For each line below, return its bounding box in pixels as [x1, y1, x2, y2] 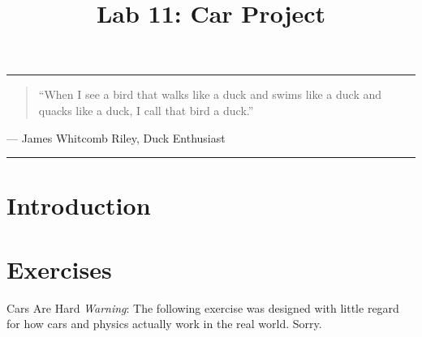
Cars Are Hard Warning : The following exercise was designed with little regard [6, 299, 399, 316]
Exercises [6, 252, 112, 285]
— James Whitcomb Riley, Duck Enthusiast [6, 129, 226, 146]
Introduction [6, 189, 151, 222]
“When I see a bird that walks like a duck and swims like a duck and [38, 86, 382, 103]
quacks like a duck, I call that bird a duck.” [38, 101, 254, 118]
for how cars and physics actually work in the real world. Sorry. [6, 315, 322, 332]
